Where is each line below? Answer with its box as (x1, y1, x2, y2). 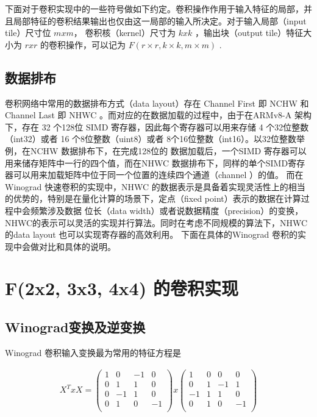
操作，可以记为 (66, 38, 126, 51)
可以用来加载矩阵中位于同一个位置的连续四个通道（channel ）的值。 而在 (13, 168, 304, 181)
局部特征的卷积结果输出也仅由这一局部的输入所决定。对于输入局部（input (13, 14, 307, 27)
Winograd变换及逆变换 (5, 318, 146, 337)
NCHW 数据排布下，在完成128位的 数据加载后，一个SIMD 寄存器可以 (30, 144, 307, 157)
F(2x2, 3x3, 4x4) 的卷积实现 (5, 276, 238, 301)
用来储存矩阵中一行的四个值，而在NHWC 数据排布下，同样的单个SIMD (5, 156, 288, 169)
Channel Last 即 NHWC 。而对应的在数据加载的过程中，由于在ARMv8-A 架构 (5, 109, 312, 121)
